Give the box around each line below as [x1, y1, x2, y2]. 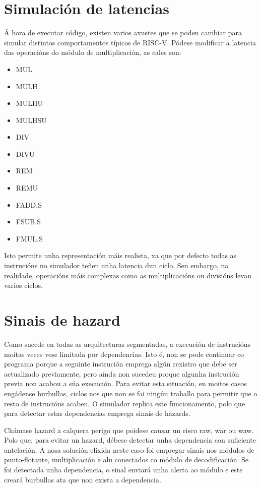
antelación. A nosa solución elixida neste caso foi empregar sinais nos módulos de [4, 444, 254, 455]
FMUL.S [16, 233, 43, 243]
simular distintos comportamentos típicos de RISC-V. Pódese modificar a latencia [4, 37, 256, 47]
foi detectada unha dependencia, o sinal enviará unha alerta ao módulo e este [4, 464, 243, 475]
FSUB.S [16, 216, 41, 227]
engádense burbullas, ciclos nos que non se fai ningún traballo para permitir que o [4, 388, 257, 398]
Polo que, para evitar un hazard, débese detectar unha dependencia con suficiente [4, 435, 256, 445]
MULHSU [16, 114, 47, 125]
